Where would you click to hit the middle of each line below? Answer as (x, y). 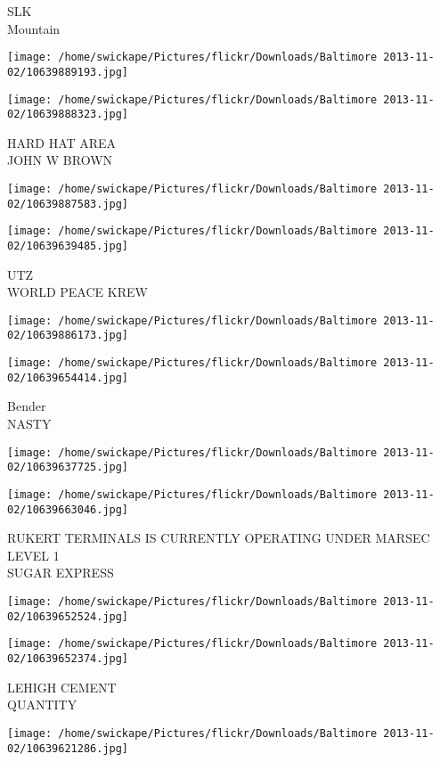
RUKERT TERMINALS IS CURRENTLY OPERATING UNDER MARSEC (219, 538)
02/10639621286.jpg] (68, 748)
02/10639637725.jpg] (68, 467)
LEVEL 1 (33, 555)
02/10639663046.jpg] (68, 509)
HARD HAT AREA (62, 142)
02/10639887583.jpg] (68, 204)
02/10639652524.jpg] (68, 616)
